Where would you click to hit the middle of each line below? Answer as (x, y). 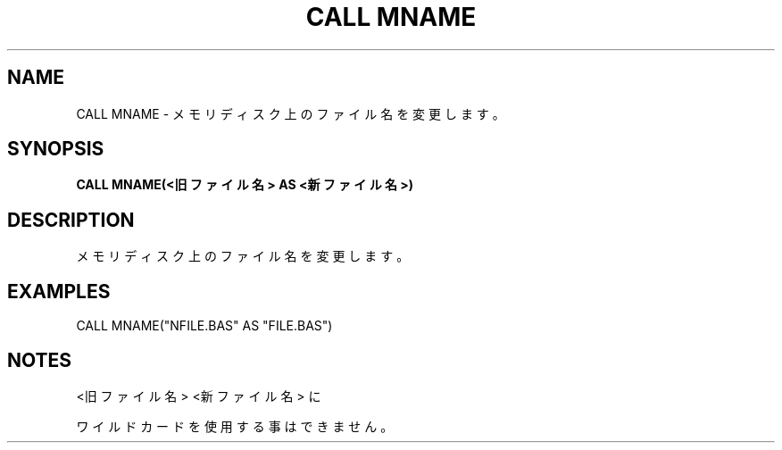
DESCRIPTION (71, 220)
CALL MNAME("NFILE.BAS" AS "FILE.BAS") (204, 326)
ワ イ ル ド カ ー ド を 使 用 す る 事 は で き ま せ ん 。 (235, 426)
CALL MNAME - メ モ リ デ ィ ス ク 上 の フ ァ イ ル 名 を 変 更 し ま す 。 (291, 113)
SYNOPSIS (56, 149)
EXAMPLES (59, 291)
